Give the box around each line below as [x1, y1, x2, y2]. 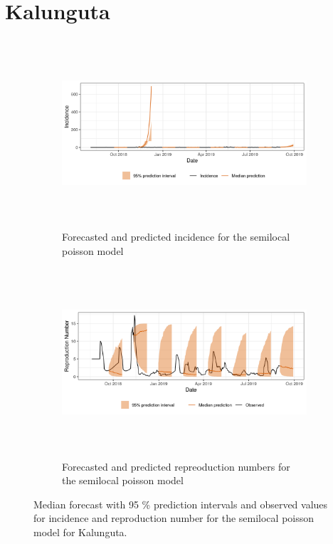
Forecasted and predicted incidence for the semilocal [62, 229, 290, 244]
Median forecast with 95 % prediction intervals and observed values [33, 496, 328, 511]
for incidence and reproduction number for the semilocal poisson [33, 511, 314, 525]
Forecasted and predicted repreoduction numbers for [62, 459, 290, 474]
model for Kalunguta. [33, 525, 127, 539]
